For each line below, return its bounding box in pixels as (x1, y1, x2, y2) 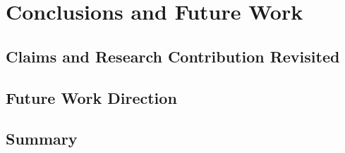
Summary (6, 128, 78, 149)
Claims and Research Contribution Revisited (6, 45, 340, 67)
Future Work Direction (6, 86, 177, 108)
